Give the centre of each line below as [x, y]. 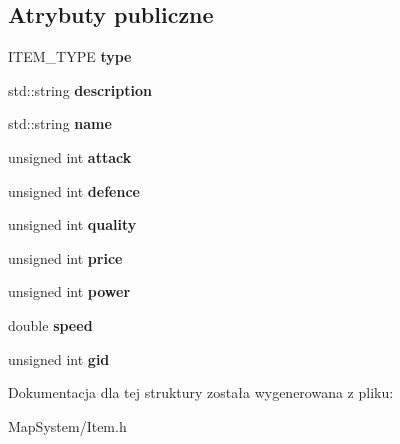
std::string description [80, 89]
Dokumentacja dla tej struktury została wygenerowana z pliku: [201, 392]
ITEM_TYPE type [70, 56]
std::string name [60, 123]
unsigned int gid [59, 358]
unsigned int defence [74, 190]
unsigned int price [65, 257]
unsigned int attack [70, 156]
